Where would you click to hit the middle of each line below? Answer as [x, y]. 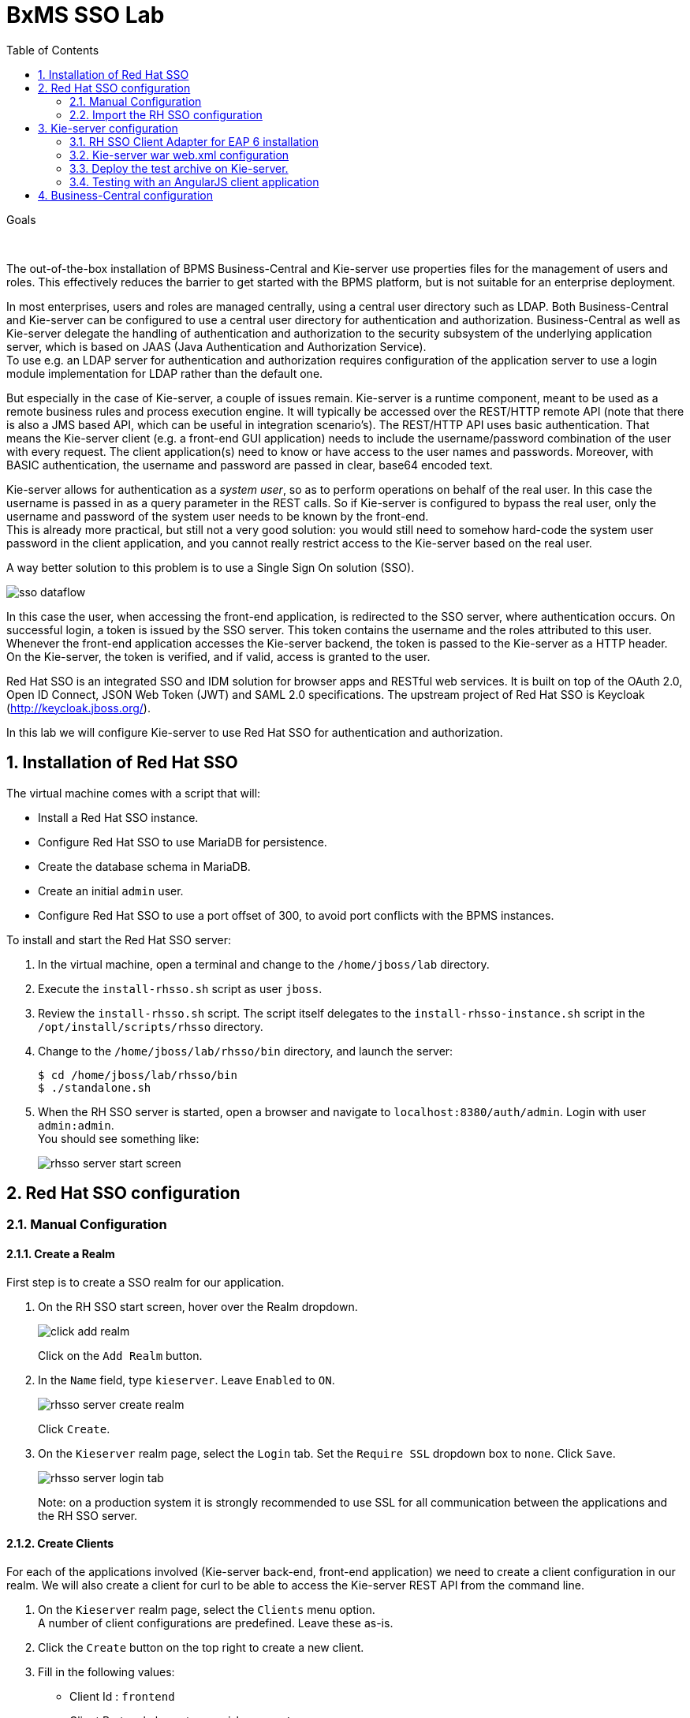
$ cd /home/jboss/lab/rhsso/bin [138, 1075]
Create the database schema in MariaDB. [144, 866]
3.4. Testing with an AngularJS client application [194, 181]
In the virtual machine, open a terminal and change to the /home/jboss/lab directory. [264, 964]
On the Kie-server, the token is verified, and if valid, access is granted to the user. [218, 656]
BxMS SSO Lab [86, 15]
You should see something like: [119, 1138]
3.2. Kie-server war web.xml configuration [179, 155]
